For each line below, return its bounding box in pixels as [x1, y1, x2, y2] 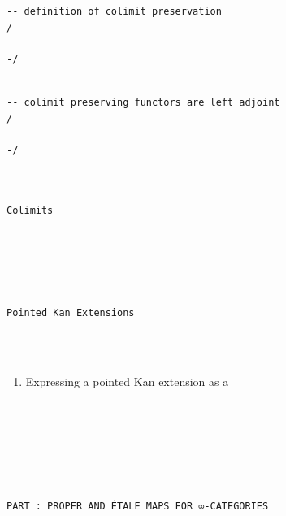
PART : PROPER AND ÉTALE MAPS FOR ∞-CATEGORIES [6, 500, 269, 512]
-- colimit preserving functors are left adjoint [6, 96, 280, 108]
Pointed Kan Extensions [6, 306, 135, 319]
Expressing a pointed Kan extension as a [25, 373, 229, 390]
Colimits [6, 204, 54, 216]
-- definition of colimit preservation [6, 6, 222, 17]
